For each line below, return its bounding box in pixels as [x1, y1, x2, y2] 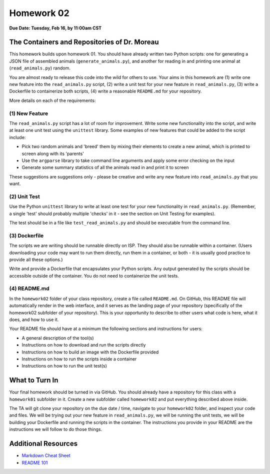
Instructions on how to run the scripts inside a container [21, 355, 137, 362]
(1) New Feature [9, 110, 48, 117]
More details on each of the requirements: [9, 97, 96, 103]
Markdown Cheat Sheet [21, 452, 71, 458]
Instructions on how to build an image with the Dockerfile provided [21, 349, 159, 355]
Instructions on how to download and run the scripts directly [21, 342, 146, 348]
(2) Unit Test [9, 193, 40, 200]
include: [9, 134, 26, 140]
